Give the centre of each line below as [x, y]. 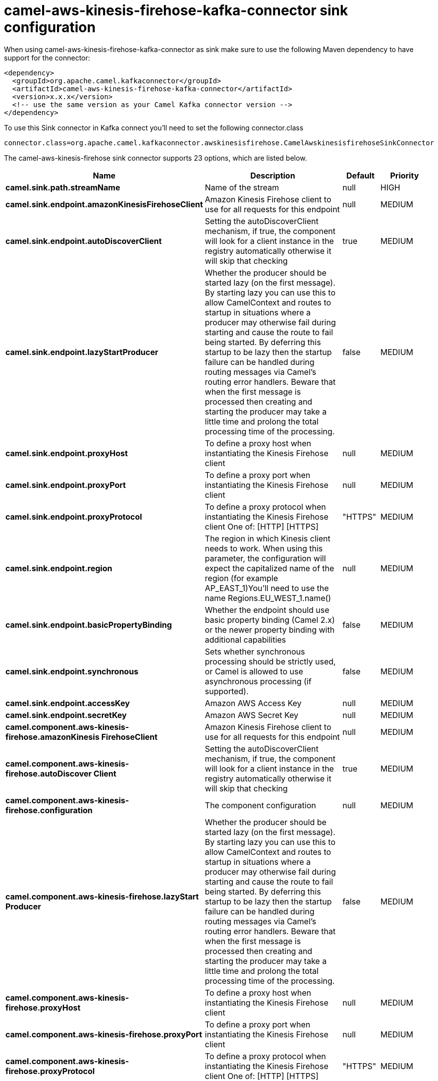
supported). [227, 691]
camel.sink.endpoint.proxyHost [67, 453]
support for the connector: [47, 58]
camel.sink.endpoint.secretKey [66, 715]
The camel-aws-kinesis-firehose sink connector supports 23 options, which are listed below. [156, 158]
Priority [405, 175]
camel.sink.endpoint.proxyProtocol [74, 516]
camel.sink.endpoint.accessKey [68, 703]
